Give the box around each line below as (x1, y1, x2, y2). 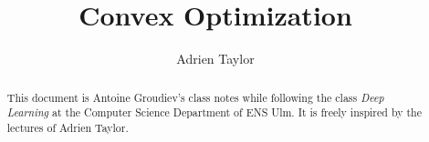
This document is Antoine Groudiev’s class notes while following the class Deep (6, 89, 384, 105)
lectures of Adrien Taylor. (6, 119, 129, 135)
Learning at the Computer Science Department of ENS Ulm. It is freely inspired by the (6, 105, 422, 120)
